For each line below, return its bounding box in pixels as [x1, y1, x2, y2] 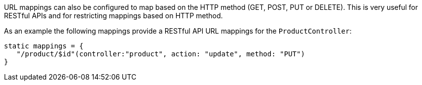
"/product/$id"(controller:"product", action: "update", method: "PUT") [16, 50, 305, 58]
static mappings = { [4, 42, 84, 50]
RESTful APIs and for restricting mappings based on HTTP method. [4, 11, 223, 20]
